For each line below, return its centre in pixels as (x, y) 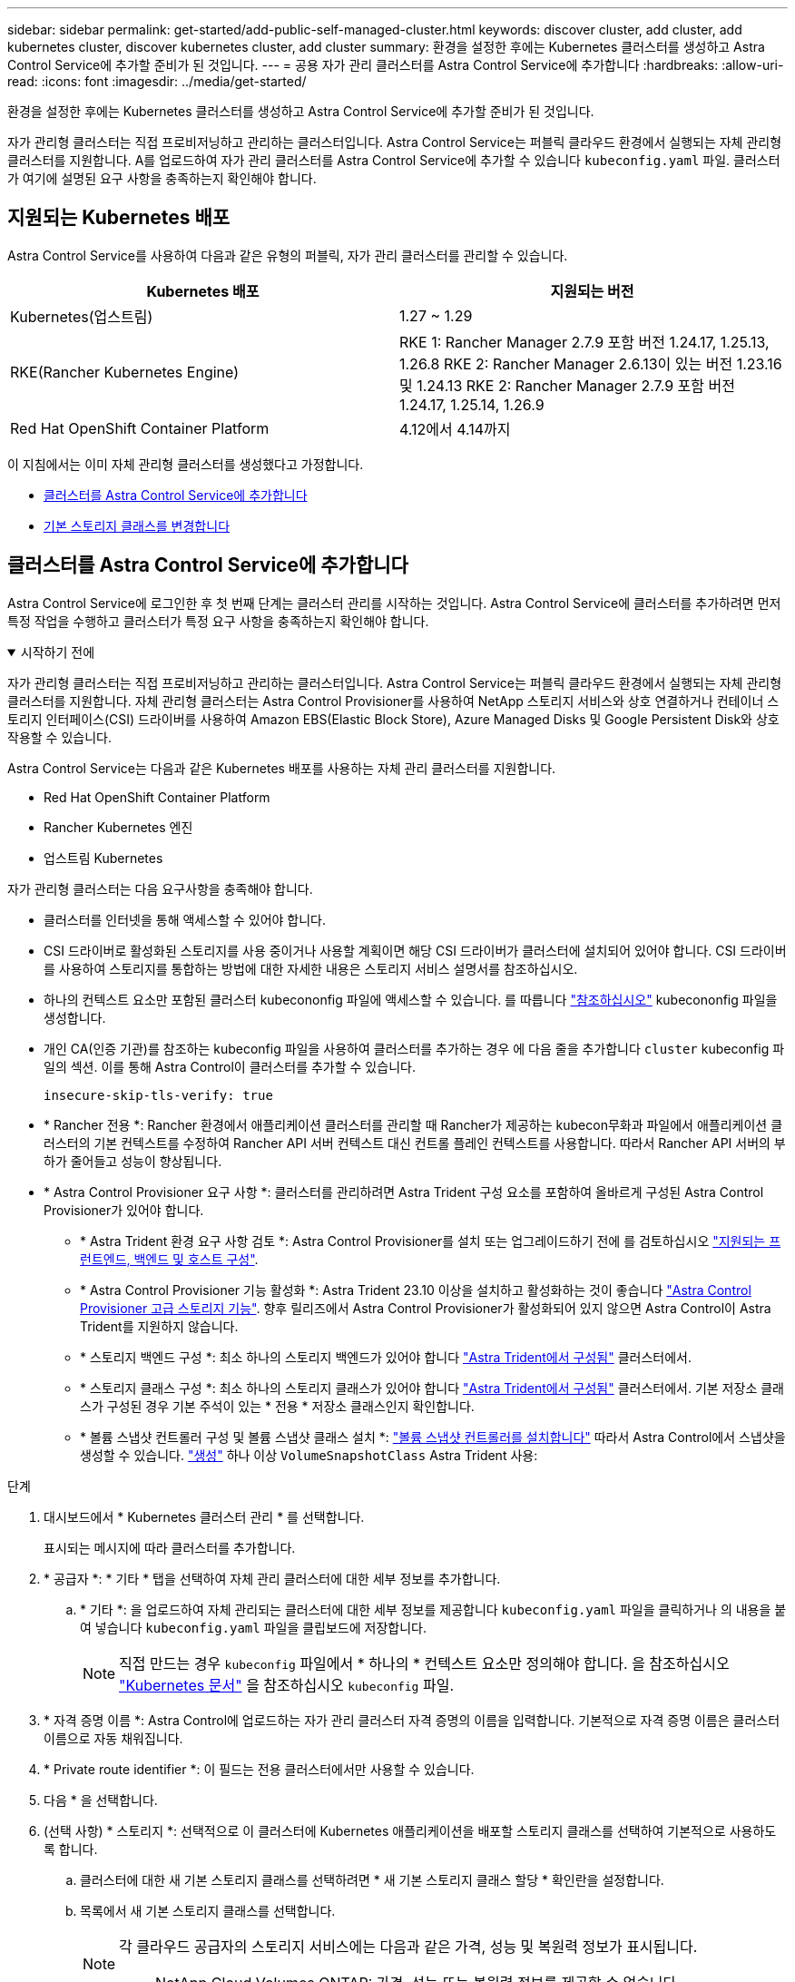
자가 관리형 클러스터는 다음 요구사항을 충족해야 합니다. (160, 888)
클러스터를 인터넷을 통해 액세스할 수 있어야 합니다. (185, 919)
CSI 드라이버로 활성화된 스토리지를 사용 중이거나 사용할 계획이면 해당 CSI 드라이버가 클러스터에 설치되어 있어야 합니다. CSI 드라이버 (415, 950)
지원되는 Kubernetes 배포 (119, 218)
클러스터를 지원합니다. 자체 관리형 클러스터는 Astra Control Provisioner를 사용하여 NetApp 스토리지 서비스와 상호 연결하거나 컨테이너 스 (393, 701)
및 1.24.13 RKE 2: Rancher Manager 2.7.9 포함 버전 (567, 385)
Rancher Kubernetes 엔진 (118, 827)
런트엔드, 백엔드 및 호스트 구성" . (169, 1259)
